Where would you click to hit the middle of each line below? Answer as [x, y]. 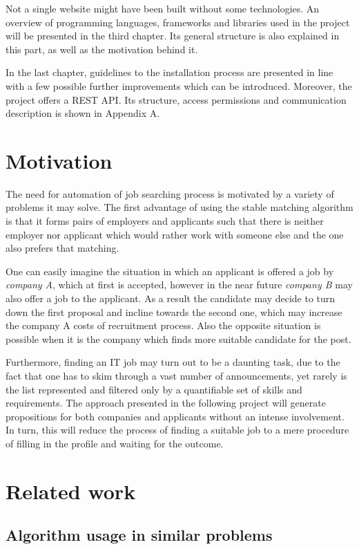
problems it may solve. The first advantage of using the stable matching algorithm [179, 207]
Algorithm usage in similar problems [139, 535]
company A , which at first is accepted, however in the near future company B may [179, 285]
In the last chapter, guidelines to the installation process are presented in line [169, 72]
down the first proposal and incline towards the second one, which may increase [174, 311]
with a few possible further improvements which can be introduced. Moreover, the [179, 85]
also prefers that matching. [62, 248]
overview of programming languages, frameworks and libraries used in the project [178, 22]
